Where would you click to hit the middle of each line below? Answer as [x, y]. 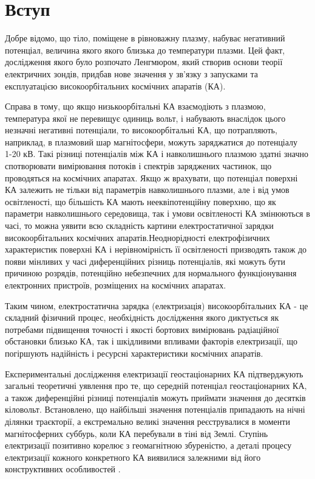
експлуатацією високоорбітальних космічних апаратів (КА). [115, 86]
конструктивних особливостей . [63, 469]
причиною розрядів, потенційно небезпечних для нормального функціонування [151, 273]
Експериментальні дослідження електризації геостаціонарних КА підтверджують [154, 373]
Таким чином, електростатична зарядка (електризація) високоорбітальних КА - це [157, 305]
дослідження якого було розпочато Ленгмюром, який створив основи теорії [144, 62]
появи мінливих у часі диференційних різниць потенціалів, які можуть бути [145, 261]
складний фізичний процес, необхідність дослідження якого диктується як [142, 317]
